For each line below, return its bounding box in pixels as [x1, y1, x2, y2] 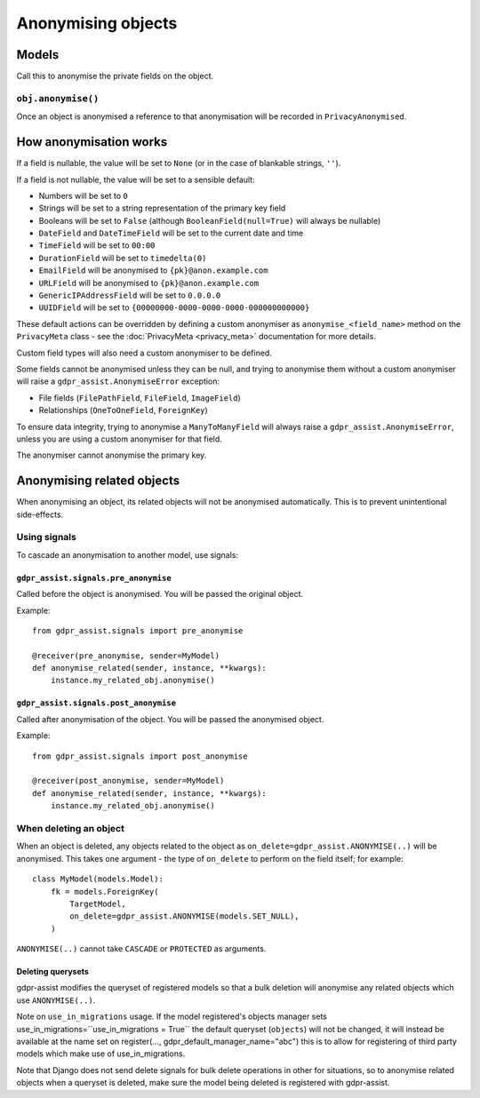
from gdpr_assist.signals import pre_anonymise [32, 625, 244, 635]
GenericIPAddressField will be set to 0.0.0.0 [38, 290, 221, 301]
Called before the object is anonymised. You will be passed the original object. [16, 589, 304, 600]
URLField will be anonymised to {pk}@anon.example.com [38, 277, 260, 288]
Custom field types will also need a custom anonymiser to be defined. [16, 347, 273, 358]
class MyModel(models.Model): [32, 874, 164, 884]
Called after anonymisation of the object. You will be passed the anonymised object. [16, 713, 324, 724]
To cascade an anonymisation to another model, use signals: [16, 549, 239, 560]
